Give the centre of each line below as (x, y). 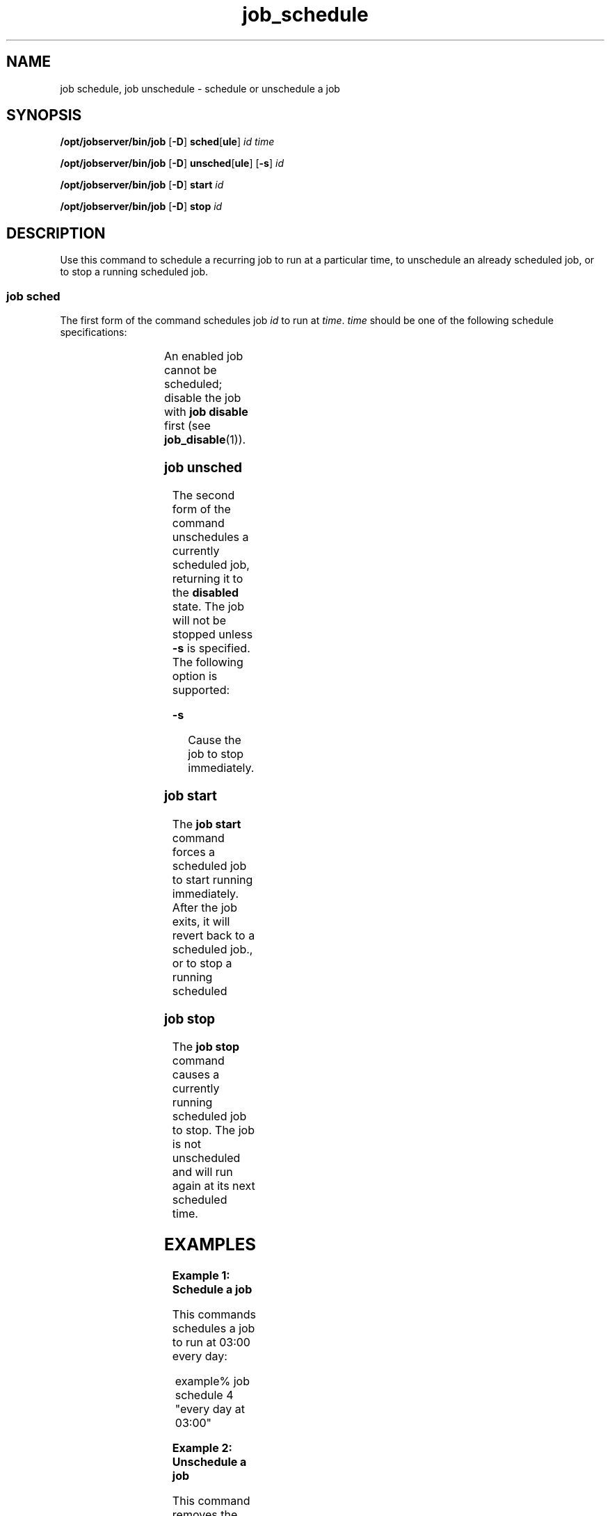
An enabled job (203, 356)
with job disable (206, 412)
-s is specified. (211, 648)
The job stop (206, 1047)
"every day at (210, 1409)
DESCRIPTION (56, 233)
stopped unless (212, 635)
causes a (196, 1075)
